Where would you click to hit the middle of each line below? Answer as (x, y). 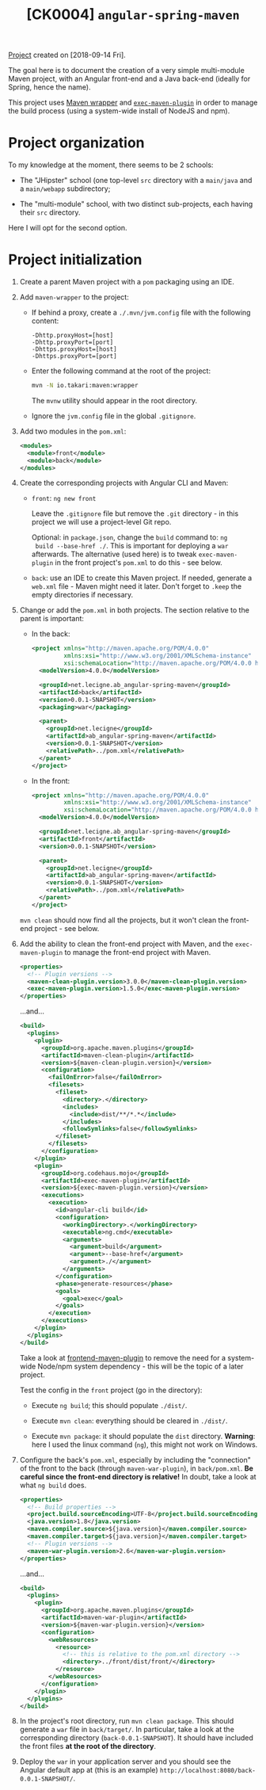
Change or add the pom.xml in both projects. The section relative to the (134, 610)
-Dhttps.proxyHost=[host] (74, 349)
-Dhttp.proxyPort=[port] (72, 342)
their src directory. (50, 212)
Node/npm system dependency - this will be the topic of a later (141, 1366)
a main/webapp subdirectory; (65, 189)
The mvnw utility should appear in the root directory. (114, 400)
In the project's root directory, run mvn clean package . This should (127, 1721)
